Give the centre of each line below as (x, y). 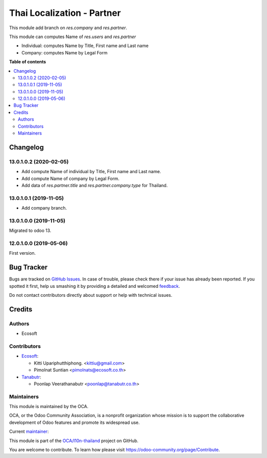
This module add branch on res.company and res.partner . (68, 28)
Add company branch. (44, 208)
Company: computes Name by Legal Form (65, 52)
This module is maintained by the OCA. (49, 407)
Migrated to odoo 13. (30, 230)
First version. (22, 253)
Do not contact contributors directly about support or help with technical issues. (91, 295)
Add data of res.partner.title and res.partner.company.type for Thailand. (95, 185)
